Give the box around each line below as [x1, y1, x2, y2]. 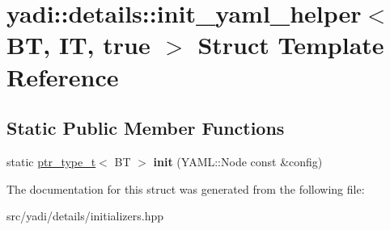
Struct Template [197, 28, 384, 61]
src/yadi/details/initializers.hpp [6, 207, 164, 224]
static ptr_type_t [6, 153, 96, 169]
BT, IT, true [6, 28, 150, 61]
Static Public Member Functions [6, 115, 285, 140]
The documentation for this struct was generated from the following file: [6, 180, 365, 197]
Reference [6, 60, 119, 93]
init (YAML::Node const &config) [153, 153, 323, 169]
